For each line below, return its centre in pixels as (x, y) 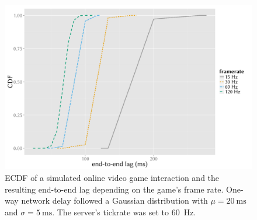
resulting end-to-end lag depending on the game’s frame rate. (114, 189)
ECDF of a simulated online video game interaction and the (112, 177)
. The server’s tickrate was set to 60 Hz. (124, 212)
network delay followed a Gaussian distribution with (114, 200)
